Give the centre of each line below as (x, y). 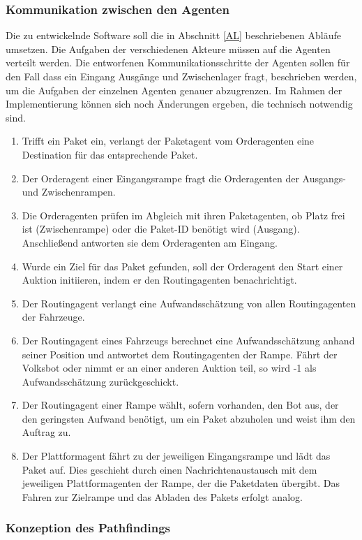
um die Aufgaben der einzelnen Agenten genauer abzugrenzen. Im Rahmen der (174, 90)
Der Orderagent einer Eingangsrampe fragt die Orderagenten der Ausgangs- (184, 178)
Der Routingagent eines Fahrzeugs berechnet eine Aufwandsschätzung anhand (188, 340)
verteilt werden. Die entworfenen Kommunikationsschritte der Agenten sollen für (178, 63)
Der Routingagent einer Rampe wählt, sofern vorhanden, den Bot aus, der (180, 405)
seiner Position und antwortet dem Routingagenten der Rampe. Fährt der (180, 354)
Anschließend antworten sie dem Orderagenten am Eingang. (150, 242)
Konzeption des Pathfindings (88, 528)
